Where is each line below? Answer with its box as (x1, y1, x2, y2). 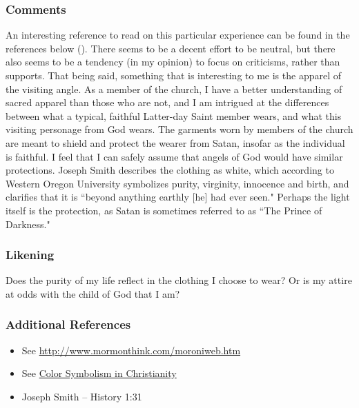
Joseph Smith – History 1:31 (21, 389, 142, 403)
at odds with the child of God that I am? (6, 286, 180, 300)
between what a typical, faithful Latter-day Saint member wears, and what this (6, 108, 342, 123)
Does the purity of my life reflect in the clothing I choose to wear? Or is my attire (6, 273, 352, 287)
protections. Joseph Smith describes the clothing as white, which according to (6, 163, 334, 177)
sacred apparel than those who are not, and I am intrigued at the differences (6, 95, 329, 110)
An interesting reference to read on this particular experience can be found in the (6, 28, 350, 42)
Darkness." (6, 216, 50, 231)
